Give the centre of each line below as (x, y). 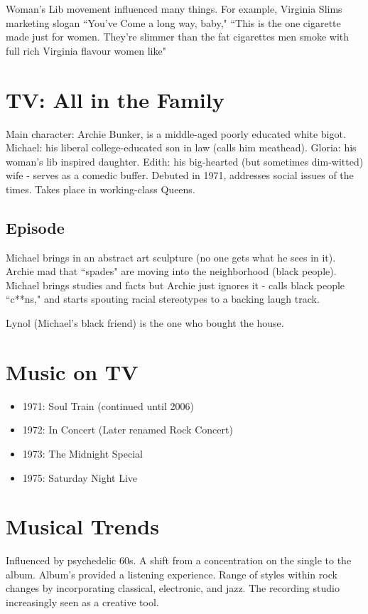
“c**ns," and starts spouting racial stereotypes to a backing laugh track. (163, 299)
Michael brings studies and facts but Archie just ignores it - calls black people (175, 285)
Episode (35, 227)
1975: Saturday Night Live (80, 477)
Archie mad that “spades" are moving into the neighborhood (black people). (171, 271)
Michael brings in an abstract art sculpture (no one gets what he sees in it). (171, 257)
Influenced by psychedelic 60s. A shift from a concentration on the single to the (179, 560)
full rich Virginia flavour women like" (86, 50)
